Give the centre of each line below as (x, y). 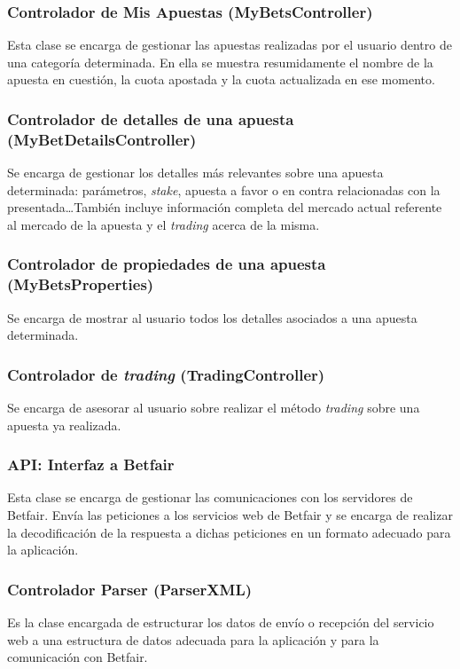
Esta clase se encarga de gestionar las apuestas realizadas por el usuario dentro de (230, 45)
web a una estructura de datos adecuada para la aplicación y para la (193, 639)
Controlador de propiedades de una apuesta (167, 264)
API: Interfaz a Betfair (91, 464)
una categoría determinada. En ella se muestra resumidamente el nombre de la (220, 62)
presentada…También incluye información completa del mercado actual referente (225, 207)
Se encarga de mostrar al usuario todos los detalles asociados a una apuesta (212, 317)
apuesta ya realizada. (64, 425)
